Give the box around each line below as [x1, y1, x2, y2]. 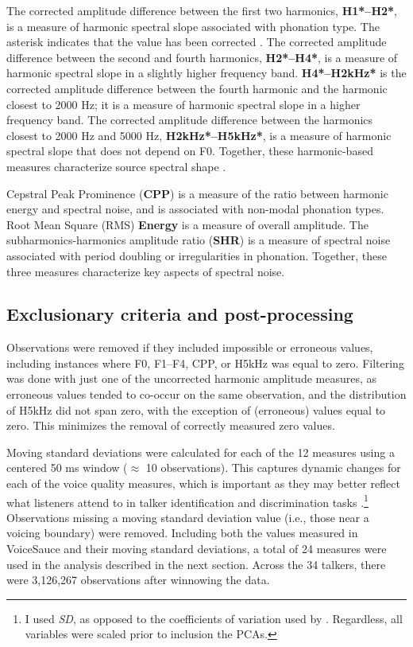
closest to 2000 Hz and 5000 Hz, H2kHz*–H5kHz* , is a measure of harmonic [6, 127, 392, 143]
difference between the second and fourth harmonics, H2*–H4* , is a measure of [6, 49, 398, 65]
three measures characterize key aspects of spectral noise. [6, 263, 285, 279]
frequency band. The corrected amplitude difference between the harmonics [6, 111, 373, 128]
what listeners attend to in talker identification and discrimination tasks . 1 [6, 491, 369, 510]
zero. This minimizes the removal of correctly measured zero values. [6, 417, 335, 434]
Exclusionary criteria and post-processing [6, 302, 353, 326]
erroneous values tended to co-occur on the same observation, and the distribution [6, 386, 407, 403]
